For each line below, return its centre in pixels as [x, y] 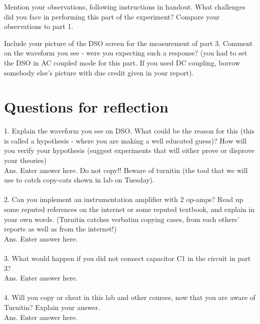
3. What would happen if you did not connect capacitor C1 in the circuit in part [127, 258]
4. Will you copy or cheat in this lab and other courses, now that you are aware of [130, 297]
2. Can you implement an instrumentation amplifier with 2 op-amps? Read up [124, 199]
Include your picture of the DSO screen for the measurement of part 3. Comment [128, 43]
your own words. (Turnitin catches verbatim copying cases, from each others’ [122, 219]
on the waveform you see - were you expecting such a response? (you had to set [126, 53]
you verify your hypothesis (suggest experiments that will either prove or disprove [129, 150]
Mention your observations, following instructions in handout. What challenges [125, 6]
